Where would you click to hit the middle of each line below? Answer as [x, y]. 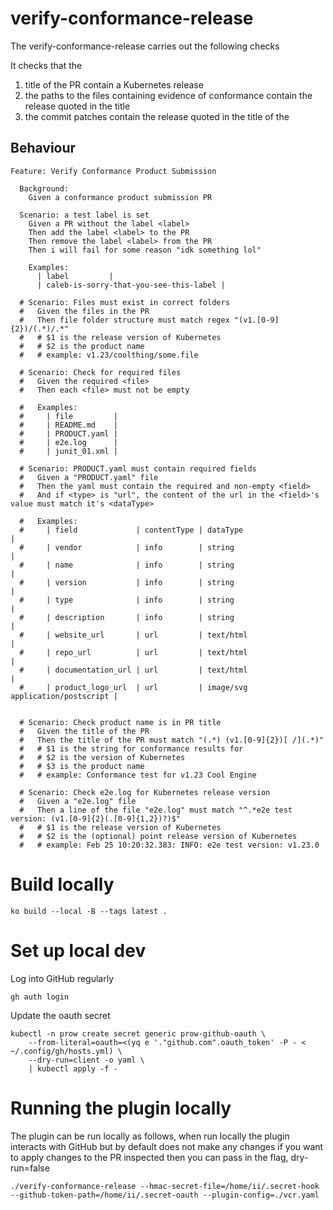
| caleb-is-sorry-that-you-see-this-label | [131, 285]
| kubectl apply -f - [73, 1068]
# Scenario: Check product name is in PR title [120, 722]
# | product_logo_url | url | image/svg [133, 687]
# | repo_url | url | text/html [133, 652]
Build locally [62, 884]
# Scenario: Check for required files [100, 372]
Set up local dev [78, 950]
